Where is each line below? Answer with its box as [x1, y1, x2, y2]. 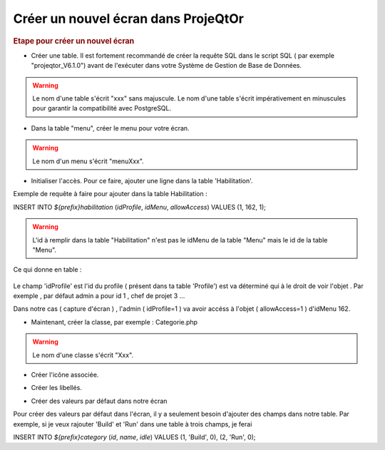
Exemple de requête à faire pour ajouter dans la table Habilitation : [13, 190, 207, 198]
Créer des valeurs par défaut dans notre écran [31, 397, 168, 405]
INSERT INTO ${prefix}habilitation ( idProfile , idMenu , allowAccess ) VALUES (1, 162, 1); [13, 203, 267, 211]
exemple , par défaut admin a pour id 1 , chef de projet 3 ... [13, 292, 185, 300]
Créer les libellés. [31, 384, 82, 392]
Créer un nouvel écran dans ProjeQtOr [13, 11, 244, 26]
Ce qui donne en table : [13, 265, 82, 274]
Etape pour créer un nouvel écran [13, 36, 135, 46]
